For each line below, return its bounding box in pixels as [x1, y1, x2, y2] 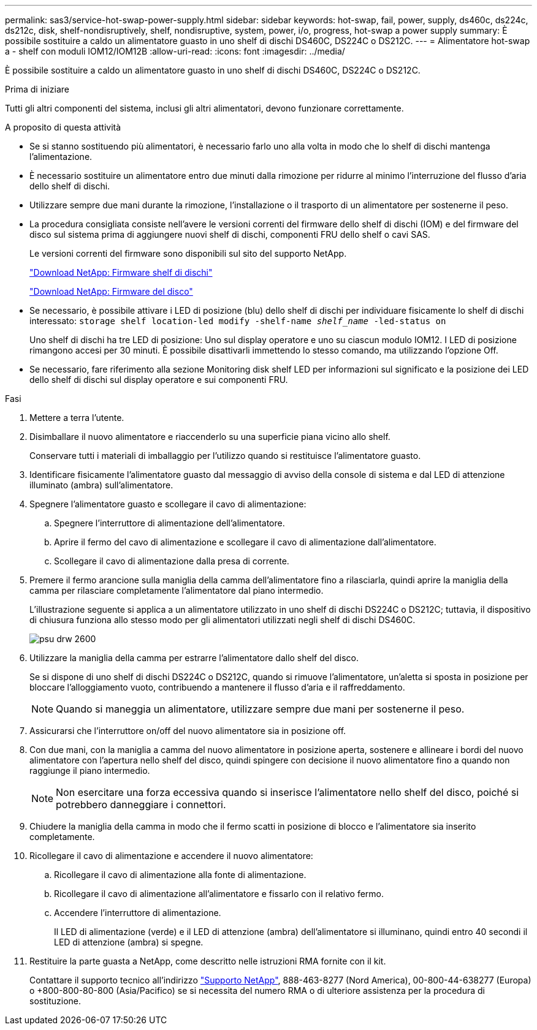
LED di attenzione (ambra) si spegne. [54, 937, 204, 947]
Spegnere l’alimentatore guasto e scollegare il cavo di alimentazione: [29, 499, 307, 509]
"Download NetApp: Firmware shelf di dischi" [29, 267, 213, 278]
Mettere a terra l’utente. [29, 412, 124, 423]
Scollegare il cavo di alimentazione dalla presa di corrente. [54, 556, 289, 566]
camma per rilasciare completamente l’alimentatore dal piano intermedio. [29, 585, 324, 596]
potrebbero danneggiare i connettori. [56, 798, 226, 811]
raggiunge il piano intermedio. [29, 765, 150, 776]
